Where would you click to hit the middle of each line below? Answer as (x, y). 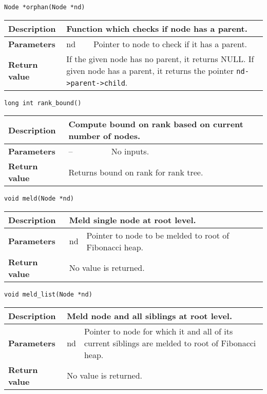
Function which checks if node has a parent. (157, 28)
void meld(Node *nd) (39, 199)
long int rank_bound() (43, 103)
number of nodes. (104, 136)
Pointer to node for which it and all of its (158, 331)
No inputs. (130, 151)
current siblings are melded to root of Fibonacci (170, 343)
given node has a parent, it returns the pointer (150, 70)
